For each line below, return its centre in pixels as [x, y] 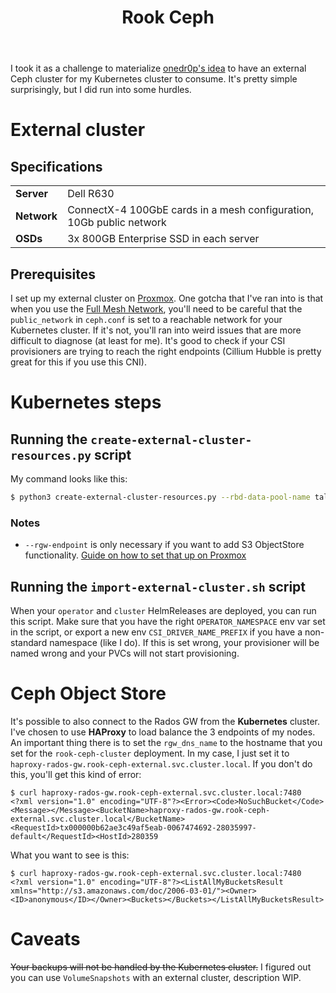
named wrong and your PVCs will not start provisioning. [125, 653]
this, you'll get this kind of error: [76, 774]
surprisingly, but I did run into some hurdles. [101, 90]
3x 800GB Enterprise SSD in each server [163, 239]
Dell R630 [91, 194]
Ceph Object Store [88, 693]
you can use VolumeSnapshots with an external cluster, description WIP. [156, 977]
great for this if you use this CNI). [78, 362]
